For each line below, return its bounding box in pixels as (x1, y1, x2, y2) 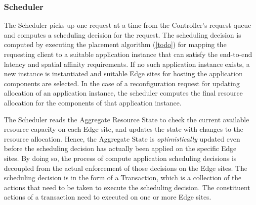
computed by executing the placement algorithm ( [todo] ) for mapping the (4, 39, 227, 50)
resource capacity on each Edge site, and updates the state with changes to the (4, 124, 243, 134)
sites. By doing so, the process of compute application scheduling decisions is (4, 153, 237, 163)
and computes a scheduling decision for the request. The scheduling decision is (4, 29, 241, 40)
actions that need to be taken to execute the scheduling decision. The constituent (4, 182, 251, 192)
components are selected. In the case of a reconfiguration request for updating (4, 78, 240, 88)
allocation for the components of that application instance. (4, 97, 182, 107)
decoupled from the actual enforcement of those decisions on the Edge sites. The (4, 162, 248, 173)
